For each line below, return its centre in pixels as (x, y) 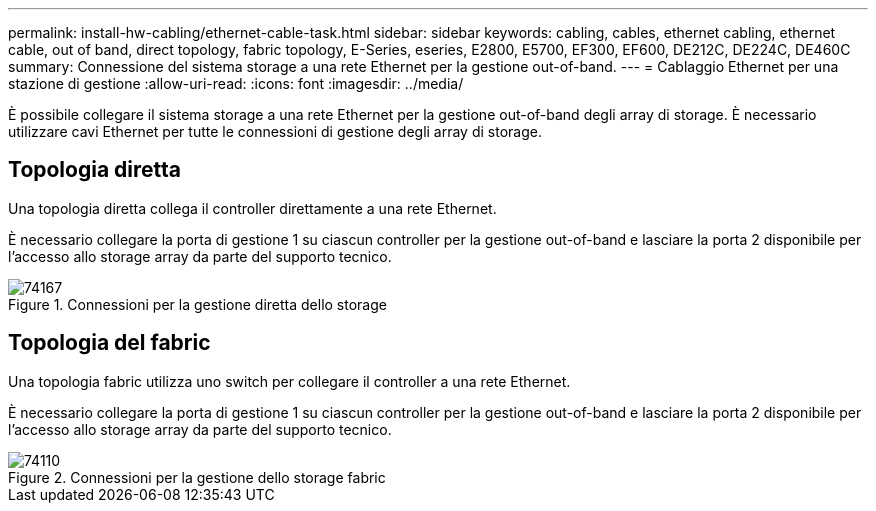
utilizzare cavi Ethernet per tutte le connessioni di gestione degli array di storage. (275, 131)
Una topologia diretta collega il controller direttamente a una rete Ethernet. (252, 208)
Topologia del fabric (109, 343)
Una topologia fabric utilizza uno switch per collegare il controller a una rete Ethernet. (289, 381)
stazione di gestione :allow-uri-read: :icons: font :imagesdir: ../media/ (236, 83)
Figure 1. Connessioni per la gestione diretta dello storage (197, 304)
